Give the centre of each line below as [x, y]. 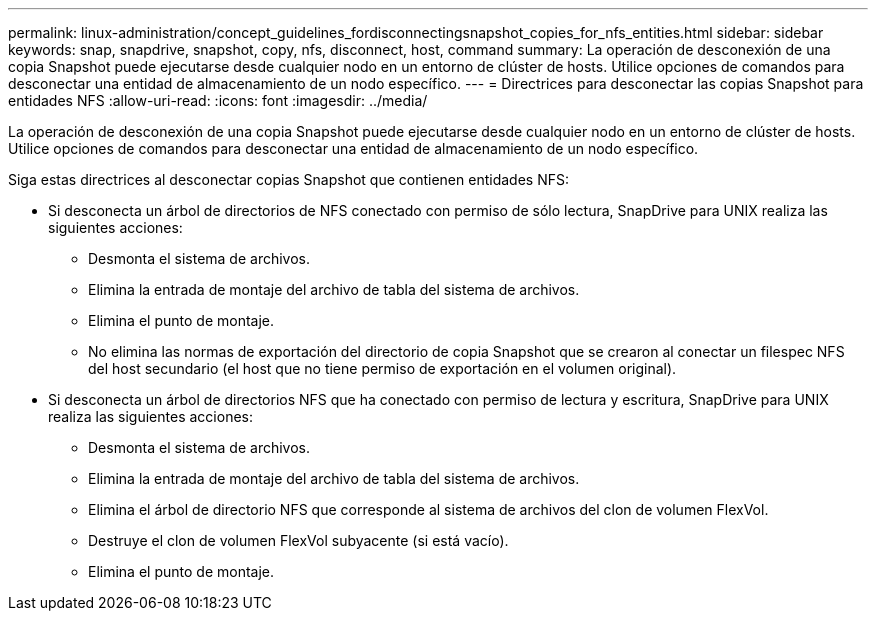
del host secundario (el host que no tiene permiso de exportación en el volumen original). [382, 368]
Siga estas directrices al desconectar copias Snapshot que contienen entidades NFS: [288, 179]
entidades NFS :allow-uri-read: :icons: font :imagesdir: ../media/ [218, 100]
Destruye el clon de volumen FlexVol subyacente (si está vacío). [298, 540]
